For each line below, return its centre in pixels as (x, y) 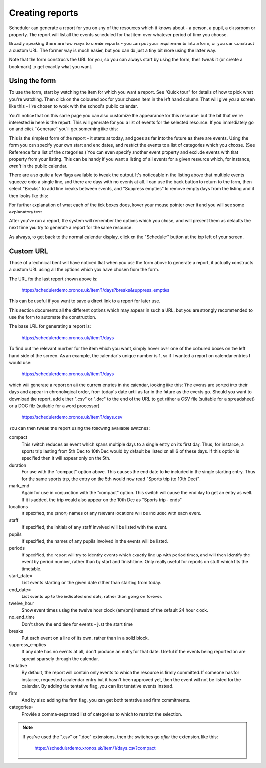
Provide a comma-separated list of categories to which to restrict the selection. (102, 714)
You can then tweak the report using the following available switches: (80, 428)
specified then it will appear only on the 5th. (66, 458)
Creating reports (44, 13)
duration (18, 465)
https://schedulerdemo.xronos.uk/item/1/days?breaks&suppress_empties (96, 290)
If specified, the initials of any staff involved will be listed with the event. (94, 527)
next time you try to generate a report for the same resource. (71, 228)
